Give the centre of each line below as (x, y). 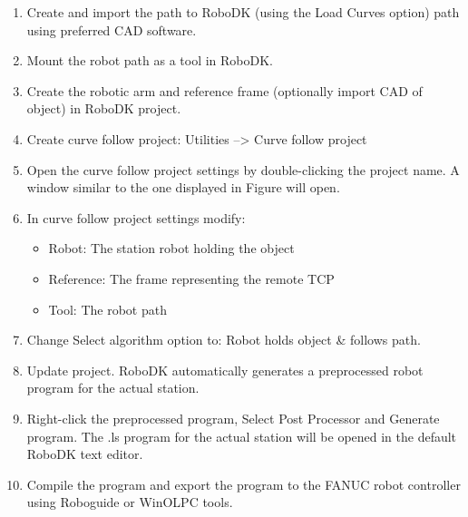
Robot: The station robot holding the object (171, 248)
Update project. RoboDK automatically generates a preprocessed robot (225, 370)
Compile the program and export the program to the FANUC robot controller (244, 484)
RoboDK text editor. (85, 454)
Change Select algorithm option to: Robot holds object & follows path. (224, 340)
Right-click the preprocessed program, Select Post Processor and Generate (233, 418)
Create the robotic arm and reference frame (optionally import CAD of (224, 90)
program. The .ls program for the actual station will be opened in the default (242, 436)
